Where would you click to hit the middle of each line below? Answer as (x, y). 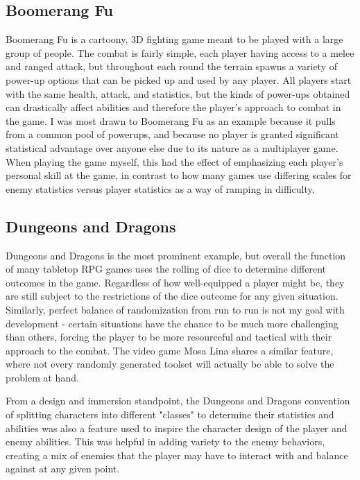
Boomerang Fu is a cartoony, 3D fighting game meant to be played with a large (174, 39)
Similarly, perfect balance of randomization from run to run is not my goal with (175, 309)
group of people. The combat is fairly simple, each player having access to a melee (180, 52)
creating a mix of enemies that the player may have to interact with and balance (177, 455)
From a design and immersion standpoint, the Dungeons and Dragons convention (178, 401)
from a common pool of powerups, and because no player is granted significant (172, 134)
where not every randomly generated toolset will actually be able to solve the (170, 364)
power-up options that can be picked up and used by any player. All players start (179, 79)
